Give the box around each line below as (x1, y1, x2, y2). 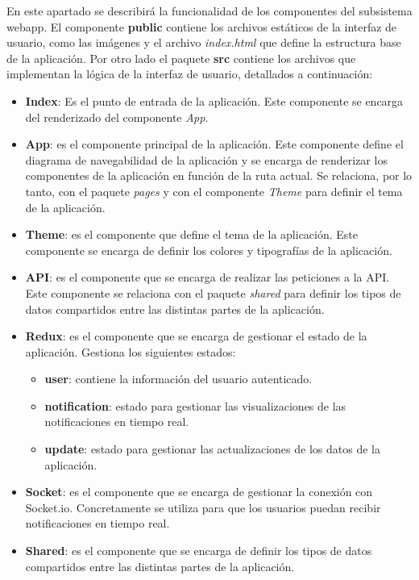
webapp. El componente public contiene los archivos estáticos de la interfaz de (6, 18, 397, 35)
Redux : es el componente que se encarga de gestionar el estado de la (25, 328, 367, 344)
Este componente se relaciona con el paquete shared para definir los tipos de (25, 284, 401, 301)
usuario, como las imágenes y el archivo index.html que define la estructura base (6, 34, 401, 51)
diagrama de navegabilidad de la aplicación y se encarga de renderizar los (25, 151, 388, 168)
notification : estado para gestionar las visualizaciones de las (44, 397, 346, 414)
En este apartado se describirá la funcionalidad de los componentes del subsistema (6, 2, 413, 19)
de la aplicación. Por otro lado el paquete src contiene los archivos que (6, 49, 356, 66)
